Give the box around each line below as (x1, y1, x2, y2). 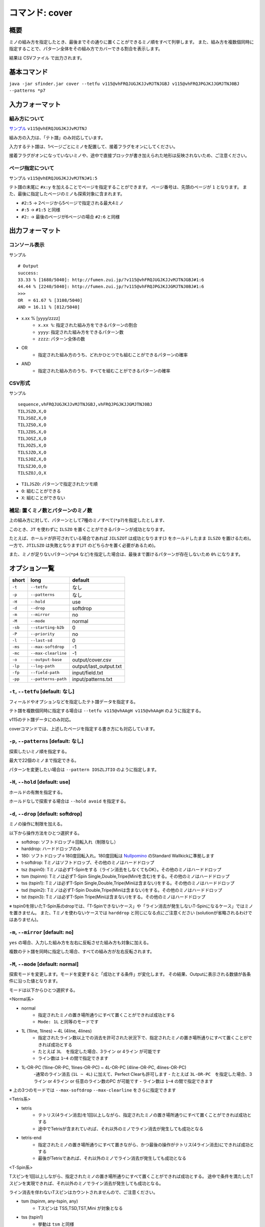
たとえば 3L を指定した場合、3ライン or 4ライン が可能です (38, 1048, 161, 1054)
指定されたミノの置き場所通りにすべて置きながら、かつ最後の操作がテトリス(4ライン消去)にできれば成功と (38, 1142, 254, 1147)
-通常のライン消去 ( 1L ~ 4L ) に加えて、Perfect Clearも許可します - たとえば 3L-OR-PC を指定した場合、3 (33, 1071, 252, 1077)
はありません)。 (9, 917, 41, 923)
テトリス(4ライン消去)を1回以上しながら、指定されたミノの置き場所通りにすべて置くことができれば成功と (38, 1112, 252, 1118)
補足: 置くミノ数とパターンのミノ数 (9, 507, 93, 514)
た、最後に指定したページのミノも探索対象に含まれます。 (9, 191, 125, 197)
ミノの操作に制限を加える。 (9, 821, 65, 827)
